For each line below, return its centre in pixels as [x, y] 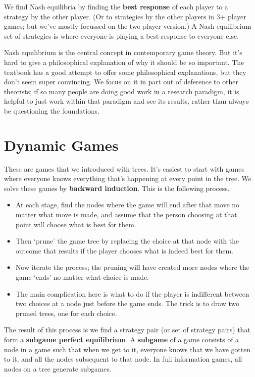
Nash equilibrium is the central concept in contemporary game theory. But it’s [123, 52]
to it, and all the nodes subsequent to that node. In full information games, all [123, 359]
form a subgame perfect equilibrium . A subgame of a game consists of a [122, 339]
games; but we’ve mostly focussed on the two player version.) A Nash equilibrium [128, 26]
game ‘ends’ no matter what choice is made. [82, 277]
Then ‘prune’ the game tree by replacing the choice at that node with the [127, 241]
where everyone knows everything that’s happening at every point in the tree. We [128, 178]
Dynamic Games [61, 145]
